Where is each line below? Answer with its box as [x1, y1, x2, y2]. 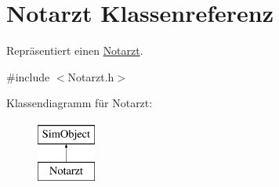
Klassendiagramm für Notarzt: [6, 95, 153, 111]
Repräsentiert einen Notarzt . [6, 42, 143, 59]
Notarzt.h [67, 68, 114, 85]
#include [6, 68, 50, 85]
